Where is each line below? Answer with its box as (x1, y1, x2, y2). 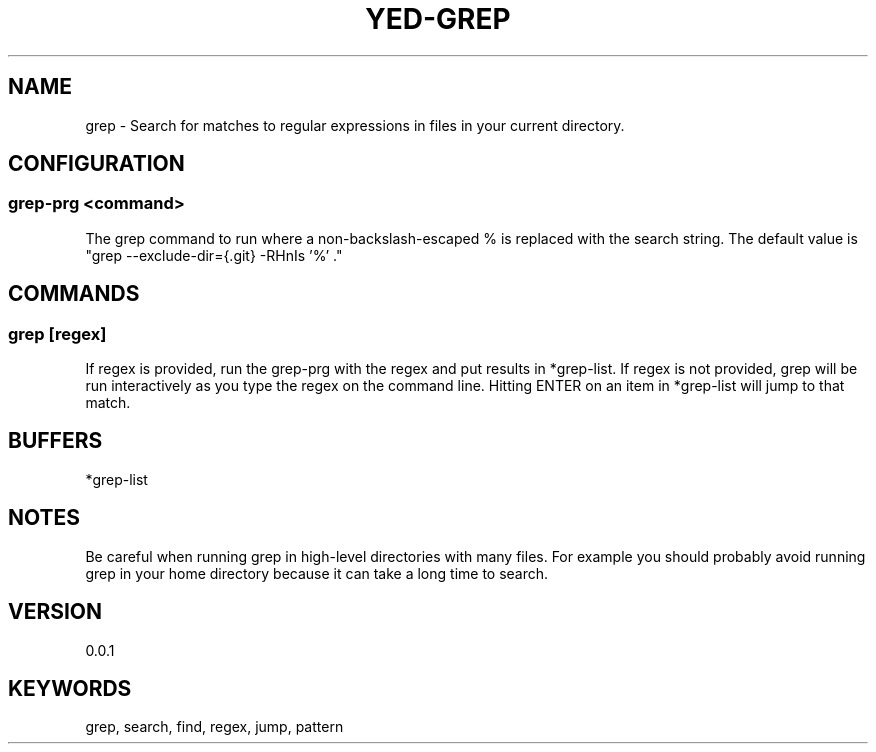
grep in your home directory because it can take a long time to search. (85, 564, 549, 582)
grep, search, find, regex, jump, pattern (85, 718, 344, 736)
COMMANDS (8, 281, 140, 307)
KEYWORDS (8, 675, 132, 701)
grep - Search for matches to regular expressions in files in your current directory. (85, 116, 625, 134)
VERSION (8, 599, 103, 625)
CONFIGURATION (8, 151, 185, 177)
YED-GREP (365, 2, 511, 36)
